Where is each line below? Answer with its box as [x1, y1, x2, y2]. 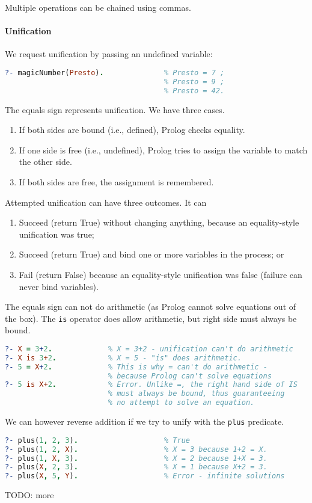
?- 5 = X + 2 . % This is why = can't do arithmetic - [5, 362, 268, 371]
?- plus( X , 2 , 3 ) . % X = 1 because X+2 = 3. [5, 463, 268, 472]
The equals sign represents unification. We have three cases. [5, 103, 225, 116]
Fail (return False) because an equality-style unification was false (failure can [19, 268, 302, 280]
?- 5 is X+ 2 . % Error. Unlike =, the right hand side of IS [5, 380, 298, 389]
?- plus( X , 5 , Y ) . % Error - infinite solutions [5, 472, 285, 481]
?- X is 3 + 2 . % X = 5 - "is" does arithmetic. [5, 353, 242, 362]
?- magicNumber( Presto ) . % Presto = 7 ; [5, 68, 225, 77]
